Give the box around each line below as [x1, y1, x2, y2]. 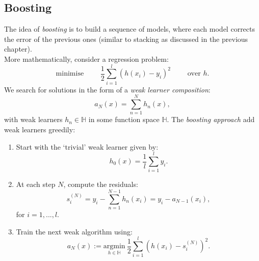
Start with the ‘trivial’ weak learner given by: [16, 141, 159, 152]
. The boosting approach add [167, 114, 255, 125]
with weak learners [4, 114, 63, 125]
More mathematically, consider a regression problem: [4, 53, 169, 64]
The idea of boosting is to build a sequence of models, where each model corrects [4, 23, 255, 34]
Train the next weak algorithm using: [16, 226, 133, 236]
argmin [103, 243, 125, 250]
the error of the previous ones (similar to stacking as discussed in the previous [4, 33, 248, 44]
